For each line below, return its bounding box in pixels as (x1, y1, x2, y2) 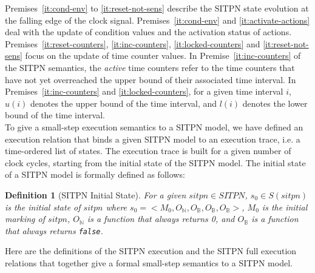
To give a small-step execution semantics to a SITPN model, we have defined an (5, 120, 303, 133)
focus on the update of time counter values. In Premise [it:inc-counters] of (25, 49, 301, 62)
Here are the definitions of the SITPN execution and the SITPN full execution (5, 244, 297, 257)
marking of (5, 212, 46, 225)
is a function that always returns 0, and (87, 212, 235, 225)
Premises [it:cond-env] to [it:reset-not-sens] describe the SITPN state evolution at (5, 2, 309, 14)
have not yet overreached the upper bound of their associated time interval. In (5, 73, 296, 86)
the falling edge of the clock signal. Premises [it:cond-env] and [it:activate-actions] (5, 13, 310, 26)
